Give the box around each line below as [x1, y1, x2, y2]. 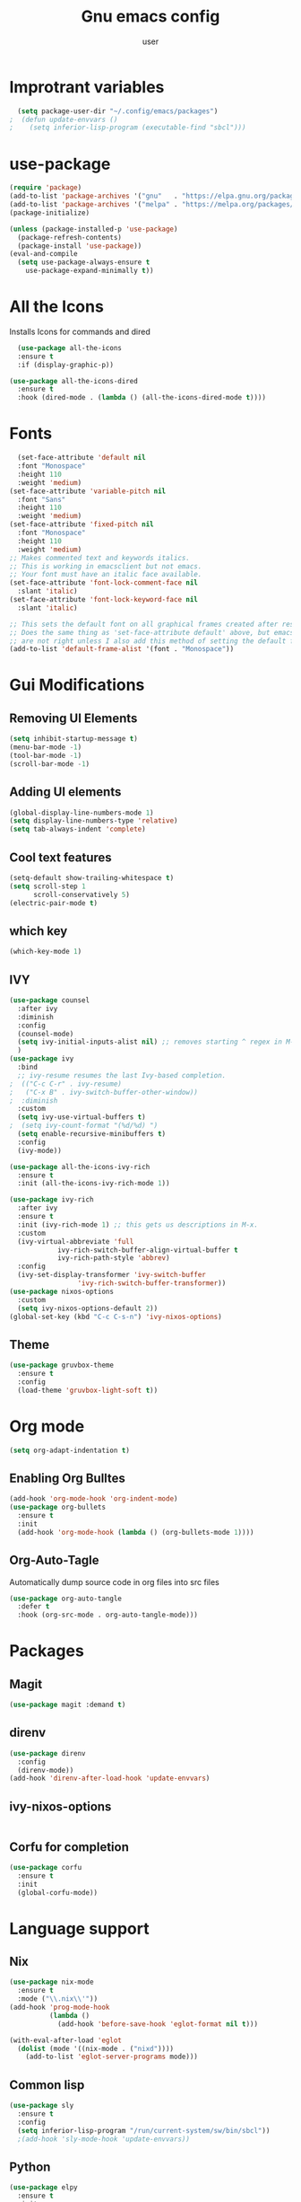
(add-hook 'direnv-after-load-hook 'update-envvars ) [9, 1774, 211, 1784]
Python [9, 2159, 51, 2174]
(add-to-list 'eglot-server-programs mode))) [25, 2052, 199, 2062]
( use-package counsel [9, 996, 90, 1005]
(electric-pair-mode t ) [9, 898, 99, 908]
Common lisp [9, 2077, 85, 2092]
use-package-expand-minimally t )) [25, 267, 154, 276]
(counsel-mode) [17, 1029, 74, 1038]
